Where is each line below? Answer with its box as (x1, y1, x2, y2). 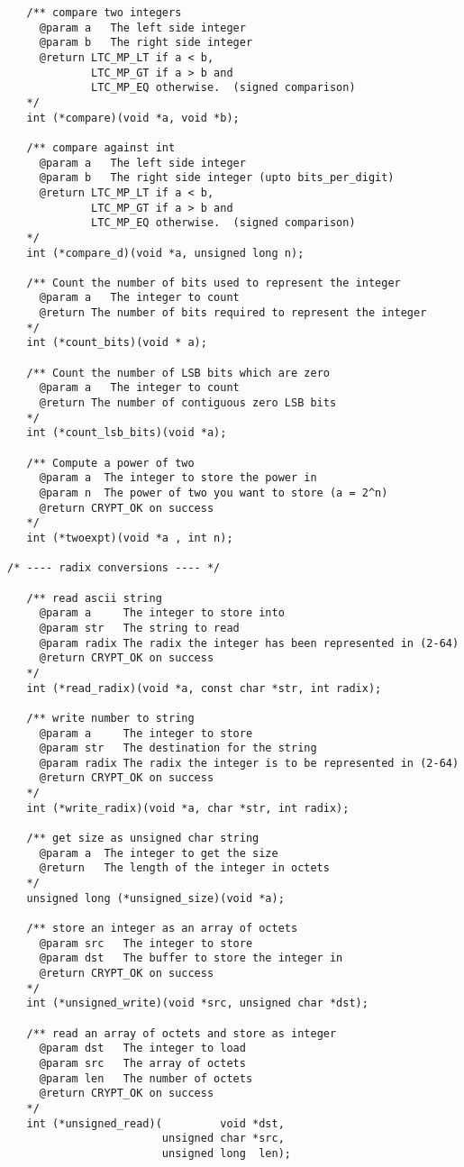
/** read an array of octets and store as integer (26, 1026, 337, 1040)
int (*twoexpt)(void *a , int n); (26, 531, 233, 544)
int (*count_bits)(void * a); (26, 336, 207, 350)
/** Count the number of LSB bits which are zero (26, 366, 330, 379)
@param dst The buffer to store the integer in (39, 952, 343, 965)
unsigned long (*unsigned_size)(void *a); (26, 891, 285, 905)
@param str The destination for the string (39, 742, 317, 755)
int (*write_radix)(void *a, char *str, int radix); (26, 801, 350, 815)
